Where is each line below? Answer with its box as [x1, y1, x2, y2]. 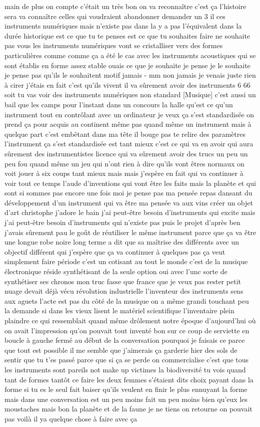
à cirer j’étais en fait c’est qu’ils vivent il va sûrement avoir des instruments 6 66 [4, 79, 250, 90]
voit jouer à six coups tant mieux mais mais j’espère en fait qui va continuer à [4, 168, 243, 178]
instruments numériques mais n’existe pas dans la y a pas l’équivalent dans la [4, 21, 242, 31]
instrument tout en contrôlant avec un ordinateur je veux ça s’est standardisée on [4, 109, 254, 119]
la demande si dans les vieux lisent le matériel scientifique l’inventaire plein [4, 305, 234, 316]
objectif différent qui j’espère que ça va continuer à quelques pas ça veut [4, 246, 225, 257]
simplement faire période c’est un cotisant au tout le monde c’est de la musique [4, 256, 248, 267]
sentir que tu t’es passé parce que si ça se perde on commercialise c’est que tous [4, 354, 249, 365]
